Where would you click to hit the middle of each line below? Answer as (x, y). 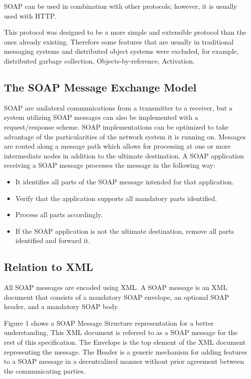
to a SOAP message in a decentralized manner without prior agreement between (124, 361)
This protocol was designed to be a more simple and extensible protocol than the (125, 32)
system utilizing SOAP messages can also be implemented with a (101, 117)
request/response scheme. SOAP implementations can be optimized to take (116, 126)
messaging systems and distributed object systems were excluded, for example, (121, 51)
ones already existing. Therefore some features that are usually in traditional (119, 41)
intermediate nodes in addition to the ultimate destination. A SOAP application (124, 155)
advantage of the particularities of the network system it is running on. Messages (125, 136)
